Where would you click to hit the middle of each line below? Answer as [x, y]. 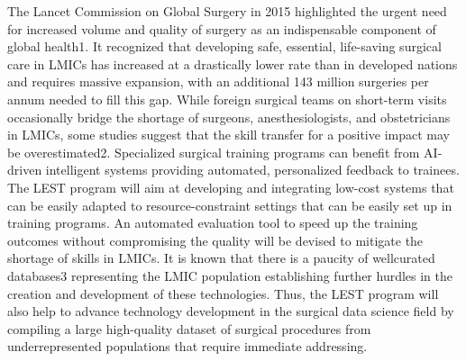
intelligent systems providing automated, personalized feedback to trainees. [252, 170]
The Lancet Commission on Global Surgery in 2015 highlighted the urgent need [227, 11]
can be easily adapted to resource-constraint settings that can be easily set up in [230, 205]
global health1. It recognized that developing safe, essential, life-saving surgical [224, 46]
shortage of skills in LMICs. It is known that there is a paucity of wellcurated [221, 258]
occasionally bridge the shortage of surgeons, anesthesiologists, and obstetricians [229, 117]
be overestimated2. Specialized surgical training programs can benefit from [214, 152]
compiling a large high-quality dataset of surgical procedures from [189, 328]
